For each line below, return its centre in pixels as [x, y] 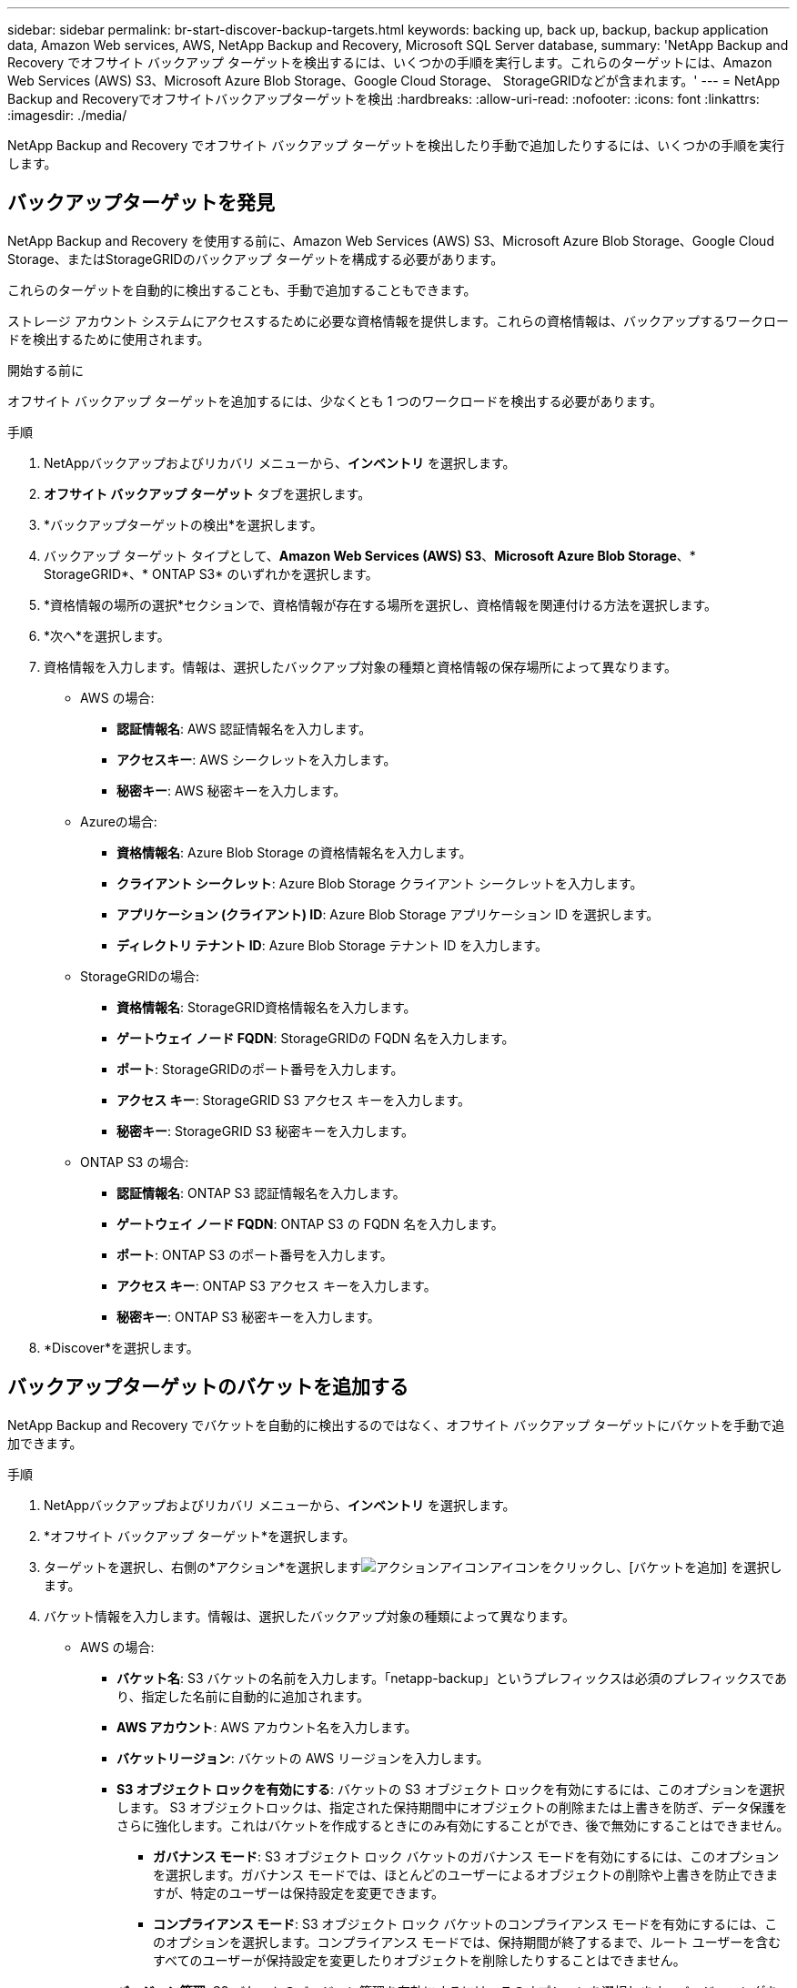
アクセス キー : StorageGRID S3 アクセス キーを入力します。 [293, 1100]
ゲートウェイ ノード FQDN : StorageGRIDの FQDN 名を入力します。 [316, 1038]
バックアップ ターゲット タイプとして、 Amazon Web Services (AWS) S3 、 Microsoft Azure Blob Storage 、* [370, 555]
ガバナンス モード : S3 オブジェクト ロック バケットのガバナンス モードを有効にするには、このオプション [466, 1856]
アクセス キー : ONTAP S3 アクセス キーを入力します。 [277, 1285]
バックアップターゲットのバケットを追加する [208, 1387]
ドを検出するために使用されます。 [109, 339]
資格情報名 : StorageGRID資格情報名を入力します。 [267, 1007]
